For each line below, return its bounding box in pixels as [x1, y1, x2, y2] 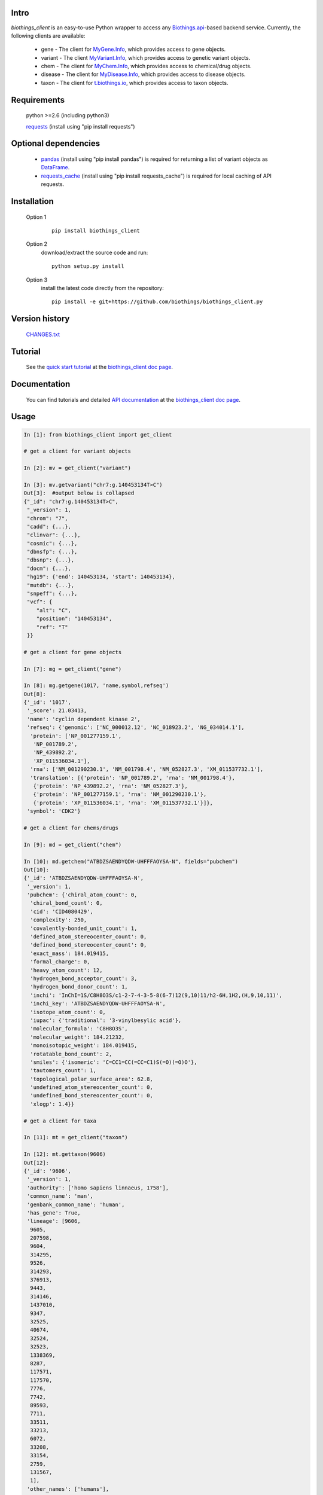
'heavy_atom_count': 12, [30, 966, 103, 974]
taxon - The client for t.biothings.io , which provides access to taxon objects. [41, 79, 228, 86]
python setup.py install [51, 263, 124, 270]
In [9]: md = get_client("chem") [23, 841, 122, 848]
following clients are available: [11, 32, 86, 39]
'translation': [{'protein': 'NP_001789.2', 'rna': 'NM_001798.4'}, [30, 774, 236, 781]
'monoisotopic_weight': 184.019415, [30, 1042, 138, 1049]
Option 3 [26, 276, 48, 283]
